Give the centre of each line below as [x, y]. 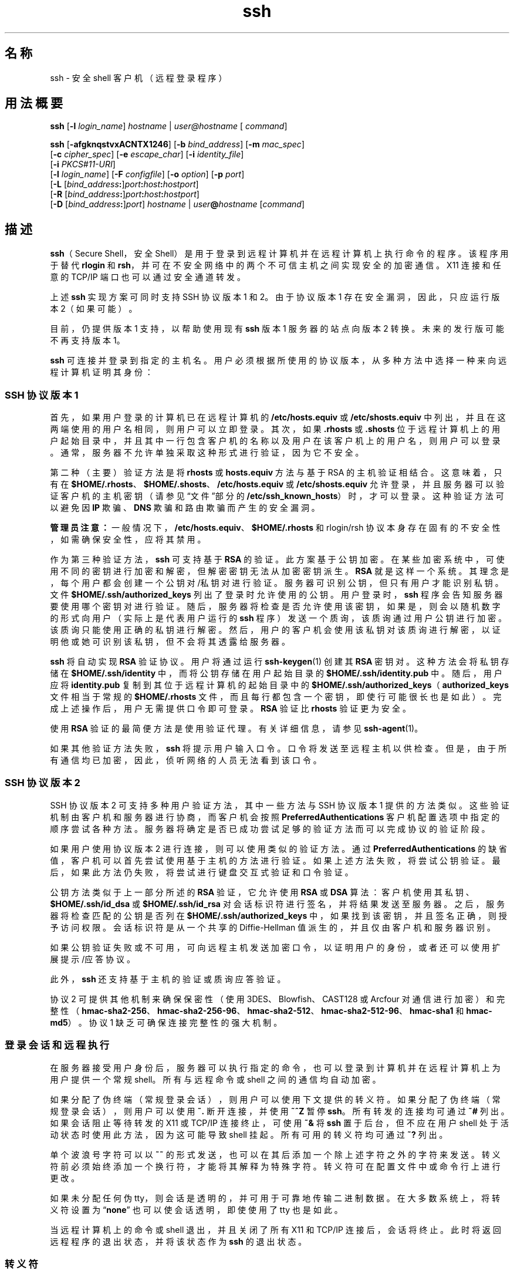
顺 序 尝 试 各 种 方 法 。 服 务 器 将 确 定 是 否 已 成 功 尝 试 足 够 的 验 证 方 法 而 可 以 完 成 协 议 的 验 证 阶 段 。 [270, 828]
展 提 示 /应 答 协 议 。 [92, 959]
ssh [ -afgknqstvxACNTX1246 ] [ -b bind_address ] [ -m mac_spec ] [177, 144]
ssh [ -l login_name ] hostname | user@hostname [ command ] [169, 126]
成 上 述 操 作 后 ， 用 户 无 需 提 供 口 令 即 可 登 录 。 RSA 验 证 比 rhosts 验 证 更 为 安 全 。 [230, 709]
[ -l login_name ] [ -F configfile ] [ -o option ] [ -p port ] [147, 174]
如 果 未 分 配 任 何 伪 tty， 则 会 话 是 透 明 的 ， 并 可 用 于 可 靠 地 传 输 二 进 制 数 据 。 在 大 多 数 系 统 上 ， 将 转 [275, 1198]
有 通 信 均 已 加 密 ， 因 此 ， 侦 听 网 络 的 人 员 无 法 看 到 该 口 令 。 [186, 760]
